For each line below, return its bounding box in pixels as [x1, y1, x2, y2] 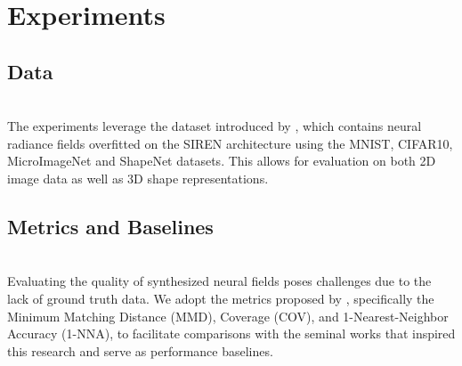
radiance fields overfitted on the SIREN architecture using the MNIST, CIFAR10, [7, 134, 453, 152]
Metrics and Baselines [7, 212, 214, 240]
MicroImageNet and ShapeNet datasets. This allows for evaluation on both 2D [7, 151, 436, 170]
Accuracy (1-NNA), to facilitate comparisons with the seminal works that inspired [7, 324, 456, 343]
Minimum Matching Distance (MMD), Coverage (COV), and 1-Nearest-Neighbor [7, 306, 449, 325]
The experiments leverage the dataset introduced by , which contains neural [7, 117, 422, 135]
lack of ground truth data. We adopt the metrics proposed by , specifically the [7, 289, 434, 307]
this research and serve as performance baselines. [7, 341, 273, 360]
